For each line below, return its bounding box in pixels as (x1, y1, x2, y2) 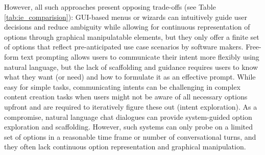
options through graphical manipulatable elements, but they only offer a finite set (4, 31, 259, 42)
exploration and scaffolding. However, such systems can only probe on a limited (4, 121, 253, 132)
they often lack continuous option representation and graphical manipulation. (4, 141, 246, 152)
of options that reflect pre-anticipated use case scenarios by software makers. (4, 41, 244, 52)
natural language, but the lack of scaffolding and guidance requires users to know (4, 61, 258, 72)
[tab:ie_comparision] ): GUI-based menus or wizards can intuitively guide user (4, 11, 247, 22)
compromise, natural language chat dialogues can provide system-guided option (4, 111, 252, 122)
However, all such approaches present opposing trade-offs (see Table (4, 2, 216, 12)
